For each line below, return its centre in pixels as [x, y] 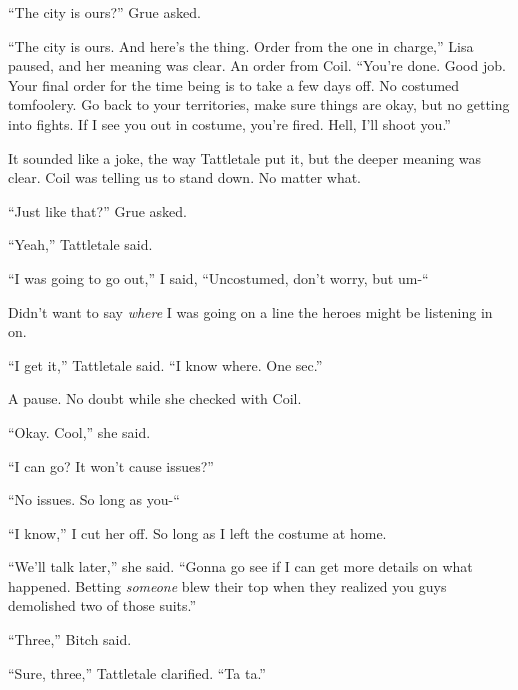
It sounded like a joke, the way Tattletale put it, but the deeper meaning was [245, 157]
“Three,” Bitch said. [70, 639]
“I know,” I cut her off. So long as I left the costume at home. [197, 532]
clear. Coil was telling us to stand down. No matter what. [185, 177]
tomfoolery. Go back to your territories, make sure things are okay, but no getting [259, 104]
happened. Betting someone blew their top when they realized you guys [227, 585]
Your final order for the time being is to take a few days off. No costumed [234, 84]
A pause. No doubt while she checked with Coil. [155, 398]
